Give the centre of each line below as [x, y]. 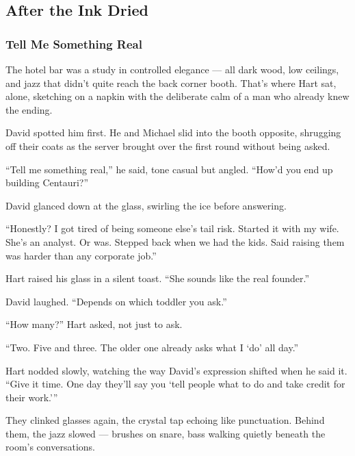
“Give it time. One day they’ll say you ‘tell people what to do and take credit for [175, 384]
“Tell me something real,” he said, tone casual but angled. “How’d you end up [169, 169]
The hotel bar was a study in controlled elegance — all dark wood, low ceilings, [172, 69]
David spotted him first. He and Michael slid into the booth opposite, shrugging [173, 132]
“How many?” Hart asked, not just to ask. [94, 324]
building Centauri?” [47, 182]
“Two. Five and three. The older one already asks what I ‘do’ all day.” [152, 347]
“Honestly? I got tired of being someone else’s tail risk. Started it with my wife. [172, 228]
